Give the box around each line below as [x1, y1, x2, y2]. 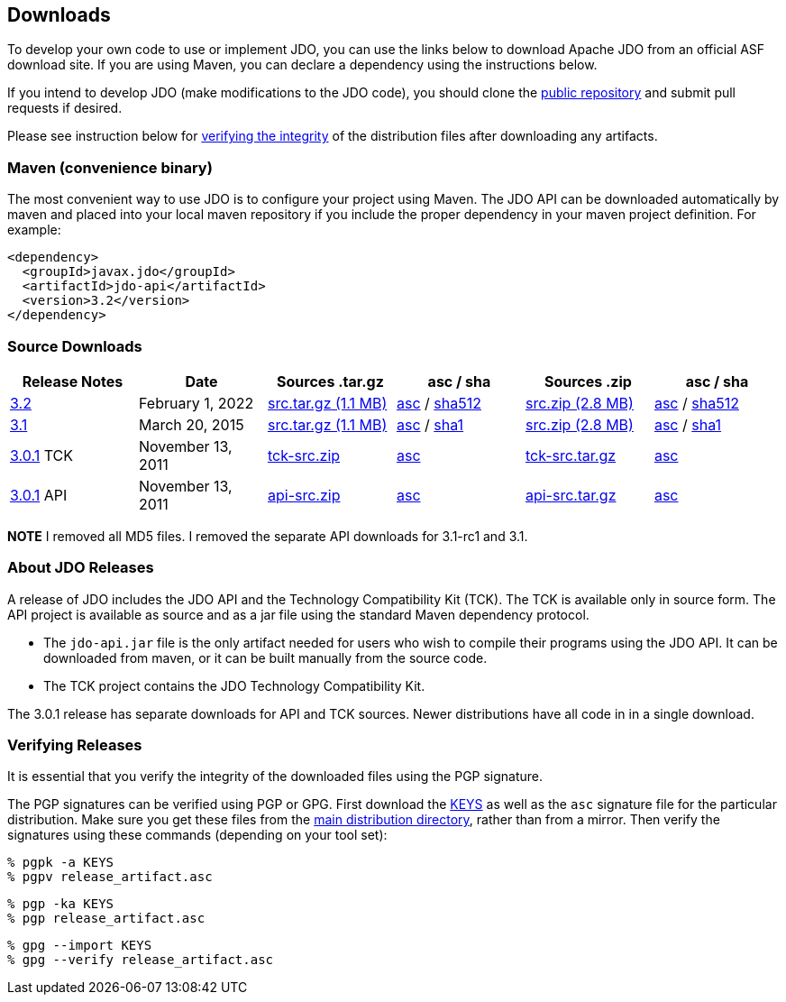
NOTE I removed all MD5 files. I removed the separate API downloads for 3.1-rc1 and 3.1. [7, 528, 528, 544]
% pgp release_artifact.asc [7, 911, 206, 926]
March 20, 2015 [138, 415, 244, 434]
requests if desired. [7, 100, 123, 116]
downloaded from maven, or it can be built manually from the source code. [43, 649, 488, 666]
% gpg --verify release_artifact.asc [7, 952, 274, 968]
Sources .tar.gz [277, 372, 384, 391]
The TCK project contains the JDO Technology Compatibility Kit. [43, 677, 425, 694]
